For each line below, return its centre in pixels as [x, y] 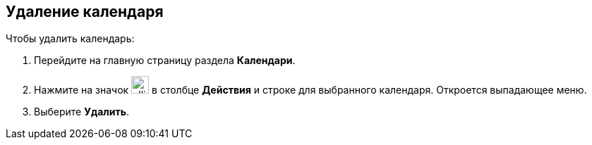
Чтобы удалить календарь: [70, 39]
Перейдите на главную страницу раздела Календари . [165, 61]
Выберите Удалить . [82, 112]
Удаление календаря [85, 12]
